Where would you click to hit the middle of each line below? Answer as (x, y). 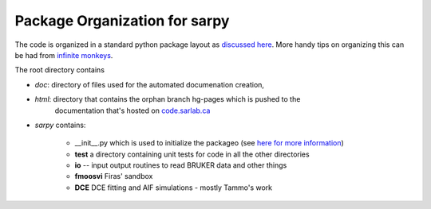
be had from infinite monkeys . (64, 55)
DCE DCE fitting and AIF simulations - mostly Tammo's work (174, 188)
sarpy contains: (60, 125)
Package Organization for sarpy (122, 21)
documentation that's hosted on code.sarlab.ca (132, 110)
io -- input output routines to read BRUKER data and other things (181, 165)
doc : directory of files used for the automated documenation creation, (150, 84)
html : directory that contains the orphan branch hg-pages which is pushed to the (168, 99)
